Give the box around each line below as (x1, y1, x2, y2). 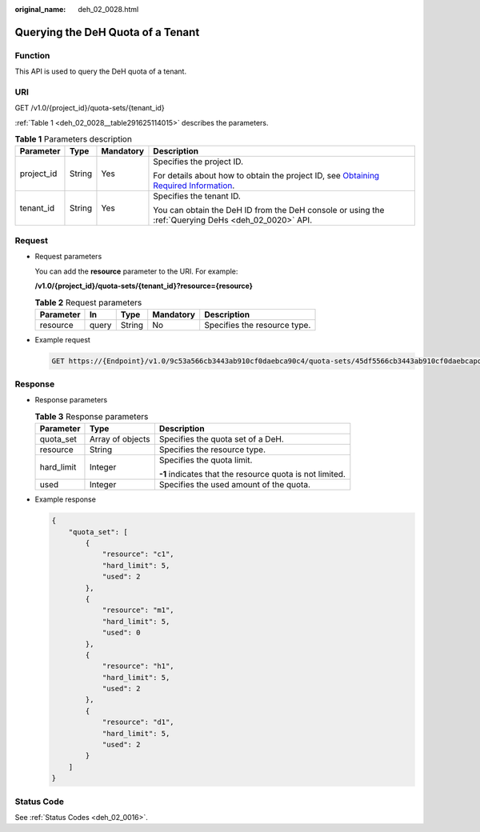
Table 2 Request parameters (34, 297, 142, 308)
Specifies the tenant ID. (153, 190, 242, 202)
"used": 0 (102, 628, 141, 638)
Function (14, 50, 50, 61)
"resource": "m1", (102, 606, 175, 615)
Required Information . (153, 180, 235, 191)
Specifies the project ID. (153, 156, 244, 167)
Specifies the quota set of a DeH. (158, 434, 284, 445)
